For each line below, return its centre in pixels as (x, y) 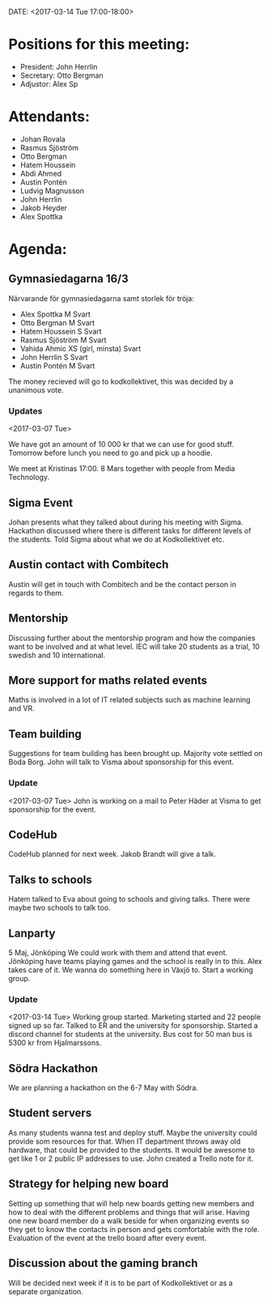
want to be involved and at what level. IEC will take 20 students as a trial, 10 (134, 646)
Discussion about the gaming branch (103, 1263)
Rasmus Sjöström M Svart (63, 340)
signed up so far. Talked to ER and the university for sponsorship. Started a (133, 1026)
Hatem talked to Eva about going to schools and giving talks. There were (129, 899)
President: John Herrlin (59, 66)
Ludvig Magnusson (52, 190)
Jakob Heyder (43, 208)
